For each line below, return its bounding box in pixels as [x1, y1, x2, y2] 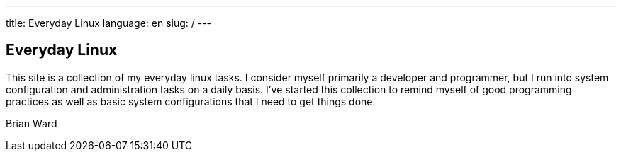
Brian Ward [6, 117, 57, 129]
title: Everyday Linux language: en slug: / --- [6, 17, 212, 29]
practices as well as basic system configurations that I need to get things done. [6, 95, 376, 107]
